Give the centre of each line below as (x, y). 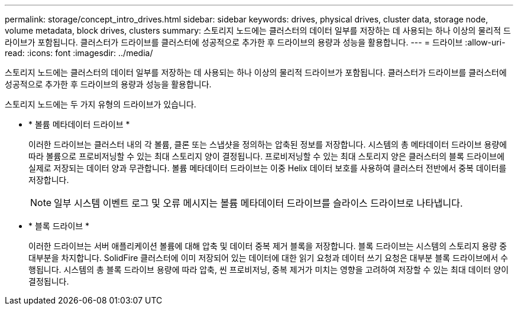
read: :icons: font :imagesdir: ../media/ (79, 53)
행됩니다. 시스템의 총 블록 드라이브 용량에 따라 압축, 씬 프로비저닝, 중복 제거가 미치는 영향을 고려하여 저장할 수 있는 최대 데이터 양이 (269, 270)
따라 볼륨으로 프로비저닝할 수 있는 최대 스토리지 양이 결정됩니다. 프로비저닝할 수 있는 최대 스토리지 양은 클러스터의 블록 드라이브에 (267, 156)
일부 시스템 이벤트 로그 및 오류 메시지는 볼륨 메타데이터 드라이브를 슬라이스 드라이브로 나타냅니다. (258, 203)
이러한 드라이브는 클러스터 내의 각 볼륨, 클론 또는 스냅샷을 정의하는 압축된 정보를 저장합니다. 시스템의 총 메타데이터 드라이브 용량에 (268, 144)
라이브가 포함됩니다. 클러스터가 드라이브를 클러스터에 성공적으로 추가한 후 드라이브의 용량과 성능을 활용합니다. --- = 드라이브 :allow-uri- (255, 42)
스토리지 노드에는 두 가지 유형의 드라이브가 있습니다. (101, 104)
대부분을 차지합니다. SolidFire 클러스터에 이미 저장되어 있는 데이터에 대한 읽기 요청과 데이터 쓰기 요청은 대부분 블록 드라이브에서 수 (268, 258)
